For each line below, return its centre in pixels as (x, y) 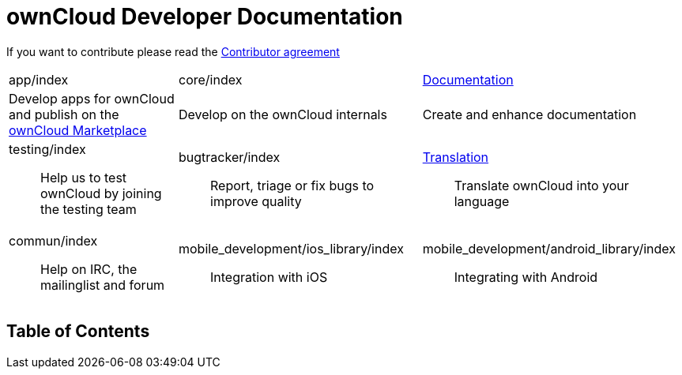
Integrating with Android (526, 277)
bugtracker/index (230, 157)
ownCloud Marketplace (78, 130)
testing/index (47, 149)
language (482, 201)
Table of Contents (78, 332)
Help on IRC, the (89, 269)
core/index (211, 79)
